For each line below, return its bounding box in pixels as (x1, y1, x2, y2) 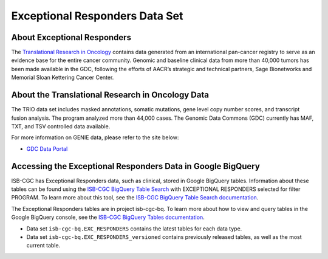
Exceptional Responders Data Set (11, 9, 183, 22)
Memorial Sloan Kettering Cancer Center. (11, 74, 114, 81)
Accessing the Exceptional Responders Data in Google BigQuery (11, 161, 261, 171)
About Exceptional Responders (11, 32, 132, 43)
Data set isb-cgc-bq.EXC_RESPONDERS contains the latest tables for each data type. (26, 225, 242, 232)
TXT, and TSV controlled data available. (11, 122, 111, 130)
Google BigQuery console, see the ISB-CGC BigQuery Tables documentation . (11, 213, 205, 221)
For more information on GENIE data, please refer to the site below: (11, 134, 179, 141)
